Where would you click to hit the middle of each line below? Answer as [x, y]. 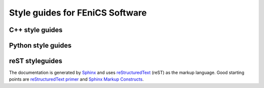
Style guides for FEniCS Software [78, 13]
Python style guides [40, 45]
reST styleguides [36, 61]
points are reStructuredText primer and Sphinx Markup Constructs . [77, 79]
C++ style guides [36, 30]
